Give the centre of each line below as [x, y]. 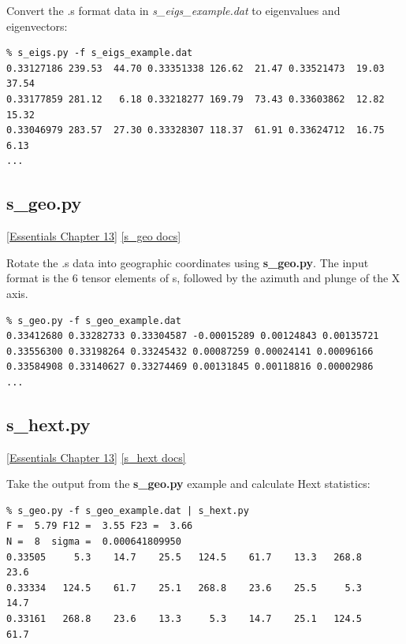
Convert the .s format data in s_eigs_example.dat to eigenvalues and [173, 10]
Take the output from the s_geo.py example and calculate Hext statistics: [188, 484]
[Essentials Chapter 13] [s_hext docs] [96, 457]
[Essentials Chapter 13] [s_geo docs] [94, 236]
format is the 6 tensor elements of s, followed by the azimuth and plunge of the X [203, 278]
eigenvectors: [37, 26]
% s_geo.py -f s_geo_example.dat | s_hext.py [128, 510]
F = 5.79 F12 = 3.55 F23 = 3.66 [100, 526]
